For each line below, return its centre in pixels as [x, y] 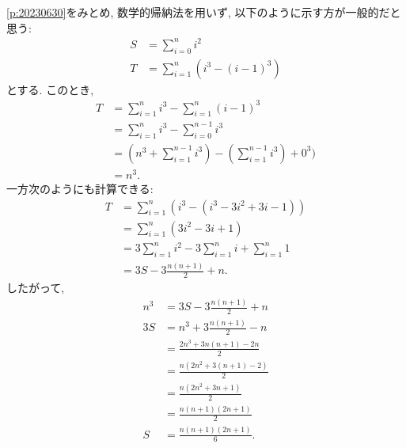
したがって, [36, 288]
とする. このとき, [50, 89]
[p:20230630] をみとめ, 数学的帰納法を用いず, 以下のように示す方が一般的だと [204, 12]
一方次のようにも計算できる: [80, 188]
